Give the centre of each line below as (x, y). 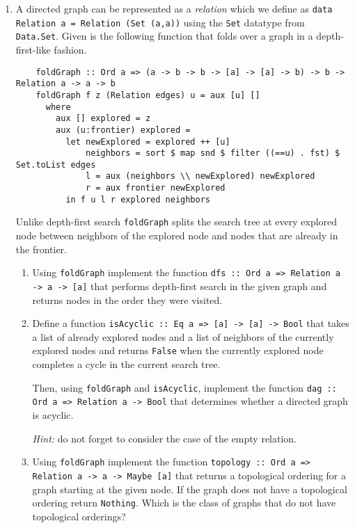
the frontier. (41, 249)
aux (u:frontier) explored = (123, 130)
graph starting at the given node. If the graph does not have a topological (190, 489)
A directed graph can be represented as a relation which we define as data (174, 8)
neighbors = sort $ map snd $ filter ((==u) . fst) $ (213, 153)
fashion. (70, 49)
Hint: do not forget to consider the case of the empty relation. (165, 438)
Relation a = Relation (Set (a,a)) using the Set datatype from (160, 22)
